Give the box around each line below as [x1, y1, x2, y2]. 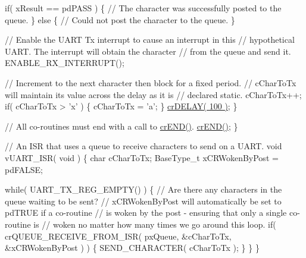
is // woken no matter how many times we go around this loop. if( [33, 218, 276, 230]
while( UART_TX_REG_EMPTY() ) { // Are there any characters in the [5, 183, 282, 196]
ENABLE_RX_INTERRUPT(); [5, 56, 124, 69]
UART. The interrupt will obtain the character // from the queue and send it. [5, 45, 291, 57]
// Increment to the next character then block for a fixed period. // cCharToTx [5, 76, 296, 89]
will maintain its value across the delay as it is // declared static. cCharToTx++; [5, 88, 302, 100]
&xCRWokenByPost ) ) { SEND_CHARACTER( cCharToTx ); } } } [5, 241, 260, 254]
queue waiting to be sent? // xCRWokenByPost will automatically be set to [5, 194, 282, 207]
